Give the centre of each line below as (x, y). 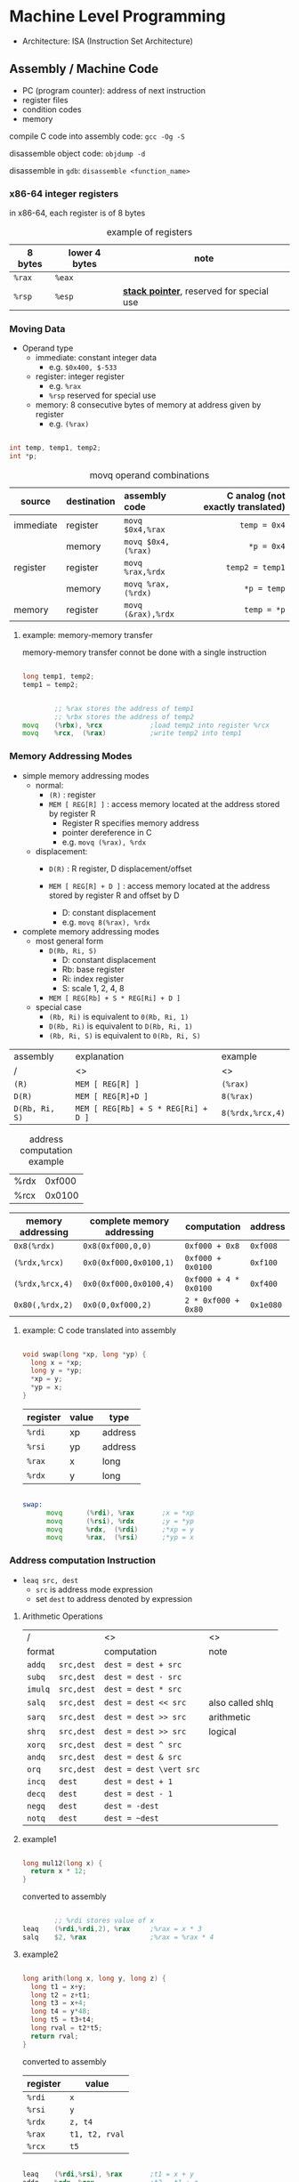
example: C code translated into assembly (99, 1330)
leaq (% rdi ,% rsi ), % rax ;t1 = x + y (108, 2174)
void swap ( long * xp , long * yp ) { (84, 1354)
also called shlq (241, 1702)
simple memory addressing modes (85, 775)
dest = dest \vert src (152, 1769)
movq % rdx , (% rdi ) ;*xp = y (120, 1529)
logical (222, 1731)
